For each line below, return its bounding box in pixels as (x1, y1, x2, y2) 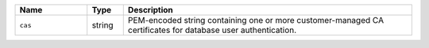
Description (127, 5, 174, 15)
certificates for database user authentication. (127, 24, 297, 35)
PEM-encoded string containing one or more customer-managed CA (127, 15, 385, 25)
